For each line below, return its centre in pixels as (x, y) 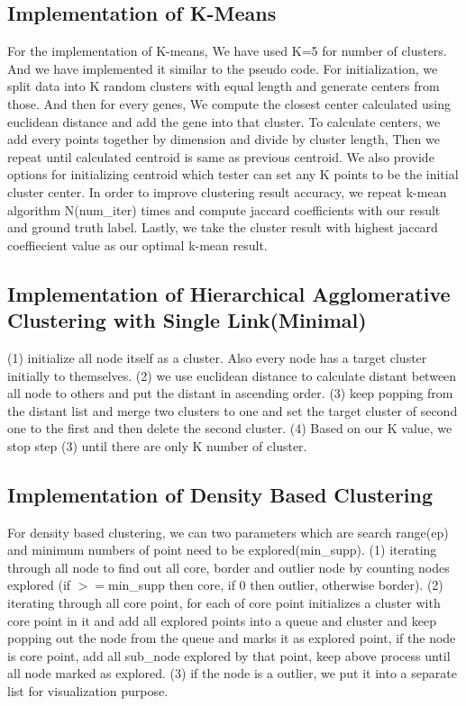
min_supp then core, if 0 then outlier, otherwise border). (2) (276, 585)
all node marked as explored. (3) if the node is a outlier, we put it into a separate (232, 673)
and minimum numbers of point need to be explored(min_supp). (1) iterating (222, 550)
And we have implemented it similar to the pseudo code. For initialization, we (223, 68)
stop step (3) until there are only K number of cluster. (157, 445)
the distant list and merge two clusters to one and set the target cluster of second (233, 410)
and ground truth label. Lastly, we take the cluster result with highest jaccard (223, 227)
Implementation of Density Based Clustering (220, 494)
